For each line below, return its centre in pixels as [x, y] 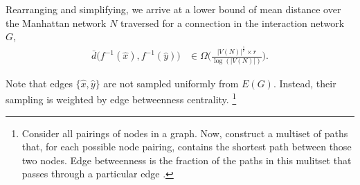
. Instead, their [305, 83]
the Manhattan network [56, 23]
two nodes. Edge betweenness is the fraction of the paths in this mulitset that [187, 160]
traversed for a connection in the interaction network [233, 23]
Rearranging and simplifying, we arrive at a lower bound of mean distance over [173, 9]
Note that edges [39, 83]
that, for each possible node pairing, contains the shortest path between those [187, 147]
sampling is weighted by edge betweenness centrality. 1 [121, 98]
